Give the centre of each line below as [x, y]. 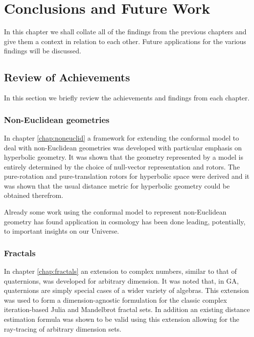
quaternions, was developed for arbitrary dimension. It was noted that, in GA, [121, 280]
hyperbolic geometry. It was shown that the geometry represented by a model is [124, 157]
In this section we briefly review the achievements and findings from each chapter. [127, 98]
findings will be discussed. [43, 51]
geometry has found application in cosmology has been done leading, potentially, [125, 221]
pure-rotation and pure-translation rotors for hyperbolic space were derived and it [127, 176]
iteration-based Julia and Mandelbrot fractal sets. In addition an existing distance [127, 309]
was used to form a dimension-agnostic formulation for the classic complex [115, 300]
